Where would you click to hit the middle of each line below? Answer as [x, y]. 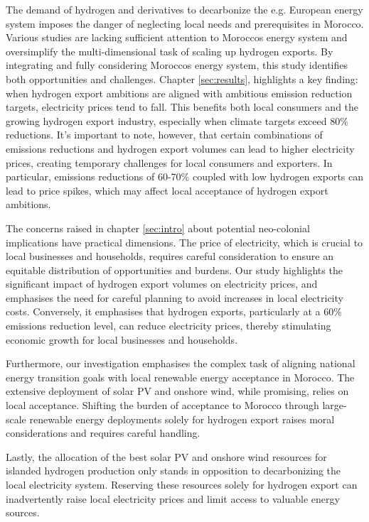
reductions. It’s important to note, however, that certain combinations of [164, 135]
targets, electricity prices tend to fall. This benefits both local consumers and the [182, 107]
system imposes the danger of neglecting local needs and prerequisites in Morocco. [185, 23]
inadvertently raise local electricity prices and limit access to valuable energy [173, 498]
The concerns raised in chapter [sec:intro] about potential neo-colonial [158, 228]
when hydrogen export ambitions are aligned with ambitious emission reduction [179, 93]
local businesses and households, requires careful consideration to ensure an [170, 256]
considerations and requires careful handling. [103, 433]
